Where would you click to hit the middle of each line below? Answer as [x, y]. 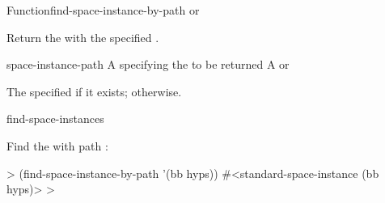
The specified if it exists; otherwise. [94, 91]
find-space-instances [55, 118]
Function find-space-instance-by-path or [103, 10]
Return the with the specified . [83, 37]
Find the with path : [57, 145]
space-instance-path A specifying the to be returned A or [148, 64]
